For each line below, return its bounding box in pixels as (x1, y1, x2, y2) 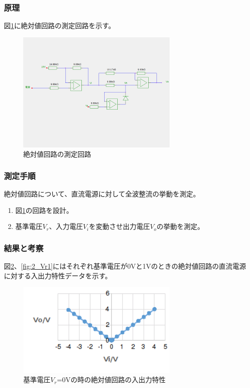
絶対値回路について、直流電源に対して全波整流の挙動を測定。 (4, 188, 200, 198)
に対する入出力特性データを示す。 (4, 270, 112, 280)
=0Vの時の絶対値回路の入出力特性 (57, 374, 166, 385)
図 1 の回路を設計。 (15, 205, 73, 215)
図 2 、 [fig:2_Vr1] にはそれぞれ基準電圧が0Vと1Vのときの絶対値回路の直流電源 (4, 260, 246, 271)
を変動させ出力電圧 (89, 221, 150, 231)
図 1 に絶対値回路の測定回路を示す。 (4, 20, 115, 31)
